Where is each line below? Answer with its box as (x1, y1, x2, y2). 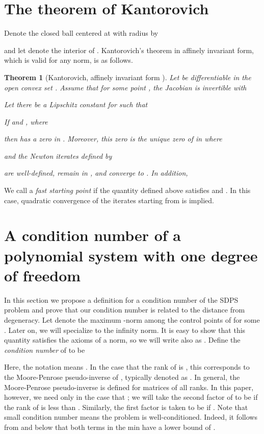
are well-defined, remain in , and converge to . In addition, (4, 167, 188, 178)
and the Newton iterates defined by (4, 150, 112, 161)
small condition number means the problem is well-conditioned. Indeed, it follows (4, 412, 257, 422)
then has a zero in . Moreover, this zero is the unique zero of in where (4, 133, 222, 144)
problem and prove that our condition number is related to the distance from (4, 304, 245, 315)
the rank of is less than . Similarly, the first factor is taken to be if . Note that (4, 401, 248, 412)
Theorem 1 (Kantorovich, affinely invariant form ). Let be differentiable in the (4, 71, 251, 82)
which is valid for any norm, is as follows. (4, 55, 133, 65)
